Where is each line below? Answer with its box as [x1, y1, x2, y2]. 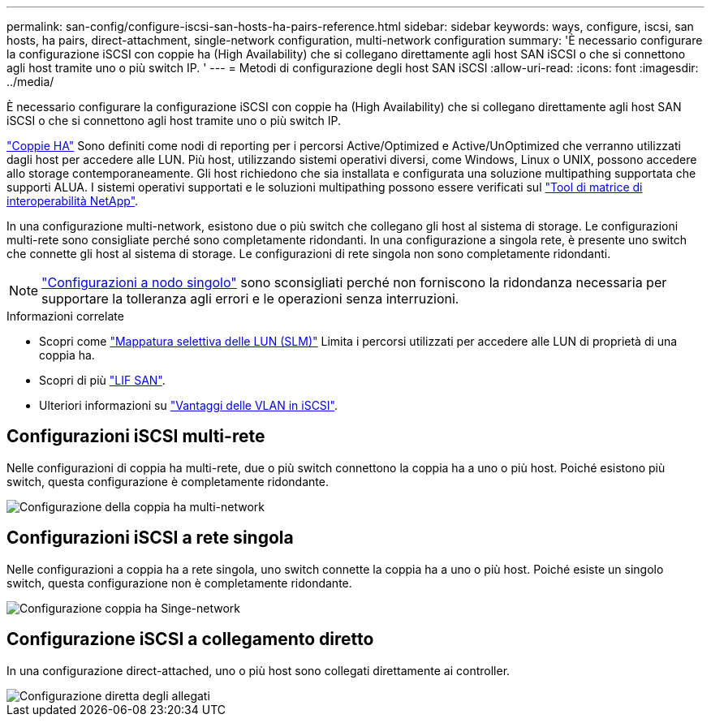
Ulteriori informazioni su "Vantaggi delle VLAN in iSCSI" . [39, 398, 338, 412]
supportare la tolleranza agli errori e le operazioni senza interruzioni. [41, 290, 459, 307]
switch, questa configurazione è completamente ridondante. [6, 474, 329, 488]
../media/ [6, 75, 54, 88]
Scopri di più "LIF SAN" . [39, 373, 166, 387]
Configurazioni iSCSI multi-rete [6, 426, 265, 447]
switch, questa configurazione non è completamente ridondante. [6, 575, 352, 590]
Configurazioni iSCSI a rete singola [6, 527, 294, 549]
